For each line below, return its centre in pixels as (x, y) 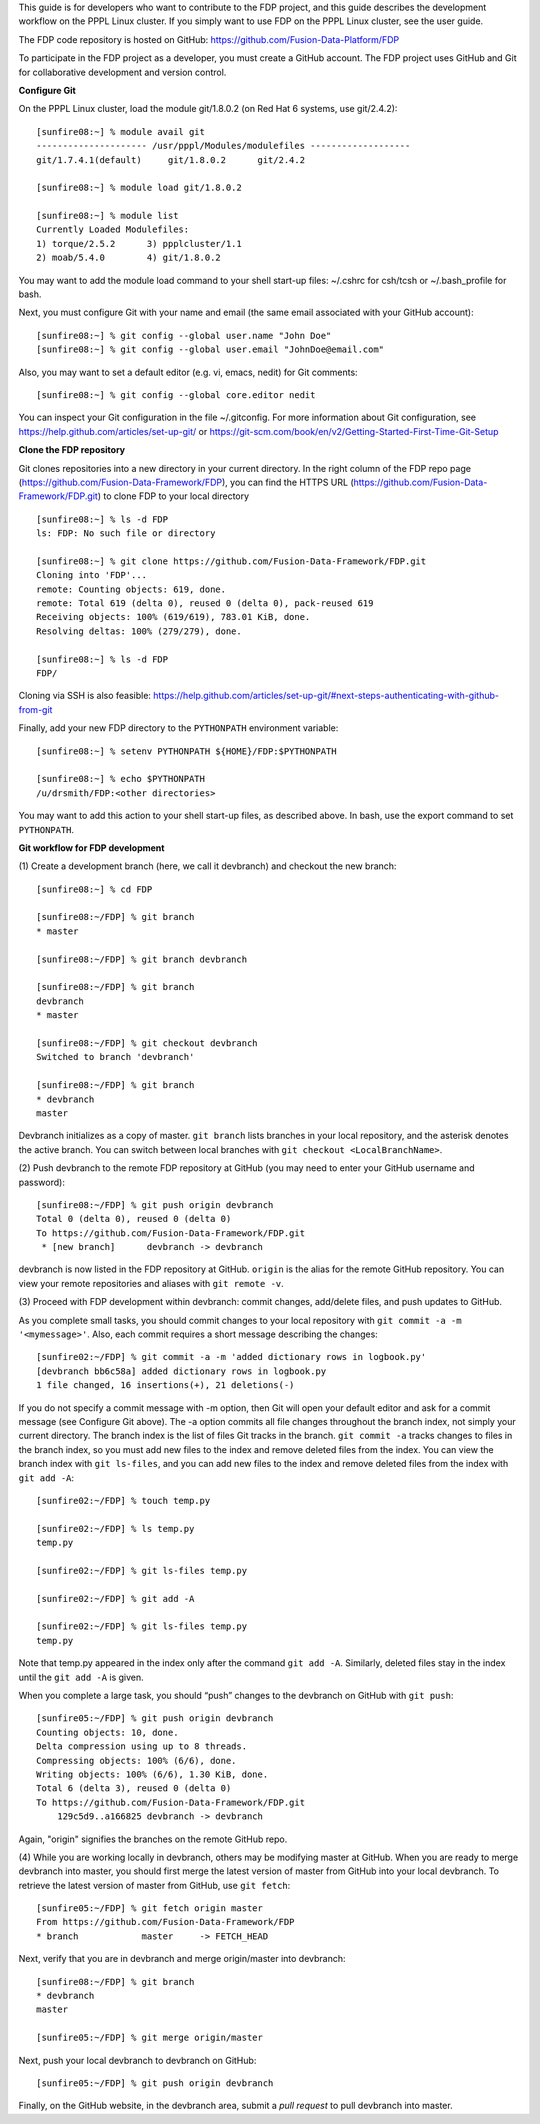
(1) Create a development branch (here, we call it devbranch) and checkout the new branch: (207, 866)
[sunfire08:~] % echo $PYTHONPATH (120, 779)
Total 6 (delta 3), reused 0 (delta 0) (134, 1788)
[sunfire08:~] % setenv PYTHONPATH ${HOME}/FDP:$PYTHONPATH (186, 751)
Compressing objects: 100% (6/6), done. (136, 1760)
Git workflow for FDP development (91, 847)
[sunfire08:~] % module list (107, 216)
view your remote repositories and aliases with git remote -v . (151, 1283)
